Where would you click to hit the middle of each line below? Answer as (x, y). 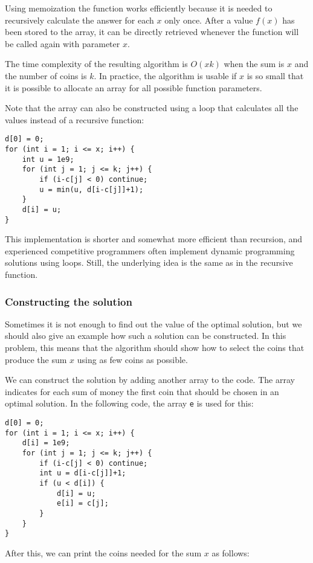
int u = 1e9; (48, 159)
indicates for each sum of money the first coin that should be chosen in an (142, 391)
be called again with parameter (63, 43)
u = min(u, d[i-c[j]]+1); (92, 189)
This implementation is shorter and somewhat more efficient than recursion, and (154, 239)
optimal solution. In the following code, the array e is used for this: (129, 403)
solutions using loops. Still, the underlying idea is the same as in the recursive (149, 262)
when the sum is (254, 64)
